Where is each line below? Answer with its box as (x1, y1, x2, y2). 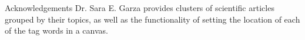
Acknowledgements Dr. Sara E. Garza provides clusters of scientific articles (5, 2, 274, 13)
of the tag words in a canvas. (5, 24, 108, 37)
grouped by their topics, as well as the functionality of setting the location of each (5, 13, 300, 25)
